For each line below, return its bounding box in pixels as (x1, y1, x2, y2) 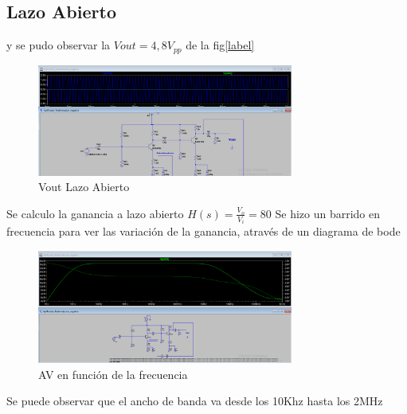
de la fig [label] (186, 37, 255, 53)
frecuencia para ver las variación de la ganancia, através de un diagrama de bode (6, 223, 401, 240)
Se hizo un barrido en (275, 205, 381, 221)
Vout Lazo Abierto (38, 178, 130, 195)
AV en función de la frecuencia (38, 365, 188, 382)
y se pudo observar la (6, 37, 111, 53)
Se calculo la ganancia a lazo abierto (6, 205, 184, 221)
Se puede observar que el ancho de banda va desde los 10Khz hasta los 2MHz (6, 393, 383, 409)
